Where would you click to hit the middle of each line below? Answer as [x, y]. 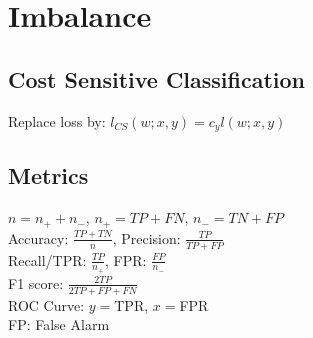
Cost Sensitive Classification [157, 78]
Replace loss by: [57, 120]
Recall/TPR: [47, 259]
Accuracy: [38, 237]
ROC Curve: [46, 304]
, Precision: [146, 237]
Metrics [48, 175]
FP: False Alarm [59, 324]
